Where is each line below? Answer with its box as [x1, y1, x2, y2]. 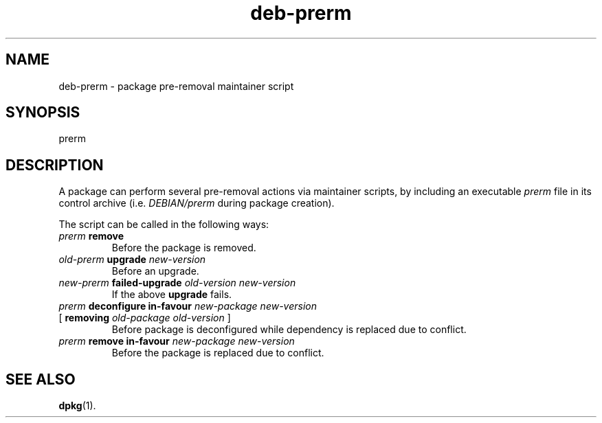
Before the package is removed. [111, 242, 256, 254]
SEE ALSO [5, 370, 76, 388]
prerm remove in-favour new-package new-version [58, 335, 295, 347]
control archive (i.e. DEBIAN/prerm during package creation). [58, 197, 335, 209]
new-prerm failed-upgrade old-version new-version [58, 277, 296, 289]
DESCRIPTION [5, 156, 104, 174]
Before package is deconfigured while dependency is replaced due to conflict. [111, 323, 467, 336]
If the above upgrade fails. [111, 288, 232, 301]
